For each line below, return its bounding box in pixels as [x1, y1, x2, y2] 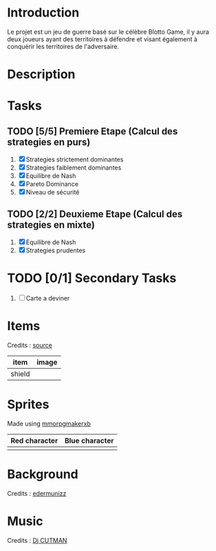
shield [10, 369, 30, 379]
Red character [10, 436, 58, 445]
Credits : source [7, 341, 53, 349]
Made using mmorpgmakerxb [7, 419, 91, 428]
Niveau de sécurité [25, 188, 80, 197]
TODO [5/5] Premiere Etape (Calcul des [7, 126, 178, 137]
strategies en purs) [7, 136, 91, 148]
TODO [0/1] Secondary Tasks [7, 270, 177, 286]
